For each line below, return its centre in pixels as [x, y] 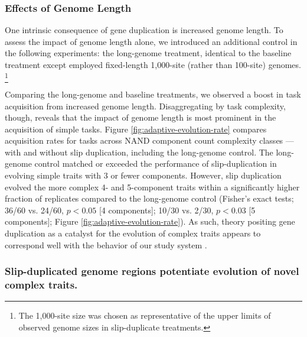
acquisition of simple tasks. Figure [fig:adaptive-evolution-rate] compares [136, 129]
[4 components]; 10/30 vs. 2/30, [156, 210]
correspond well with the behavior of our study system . [106, 244]
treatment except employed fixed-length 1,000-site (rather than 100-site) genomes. [153, 64]
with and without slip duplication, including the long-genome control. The [139, 152]
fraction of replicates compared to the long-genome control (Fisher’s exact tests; [149, 198]
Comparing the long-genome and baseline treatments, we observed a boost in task [153, 94]
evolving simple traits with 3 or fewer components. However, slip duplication [143, 175]
